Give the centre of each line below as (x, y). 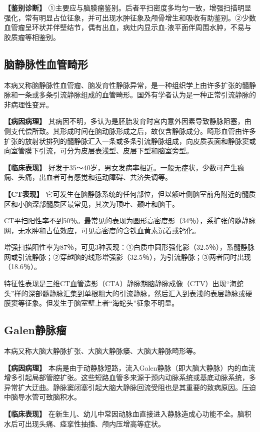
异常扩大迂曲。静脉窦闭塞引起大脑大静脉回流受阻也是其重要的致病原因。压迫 (130, 387)
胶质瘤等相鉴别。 (32, 37)
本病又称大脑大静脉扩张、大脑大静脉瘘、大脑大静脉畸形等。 (102, 351)
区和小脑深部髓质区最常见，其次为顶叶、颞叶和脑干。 (91, 204)
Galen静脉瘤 (35, 330)
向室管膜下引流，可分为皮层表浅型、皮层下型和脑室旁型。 (98, 151)
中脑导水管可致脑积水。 (42, 397)
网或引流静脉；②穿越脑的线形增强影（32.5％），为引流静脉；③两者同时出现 (127, 256)
